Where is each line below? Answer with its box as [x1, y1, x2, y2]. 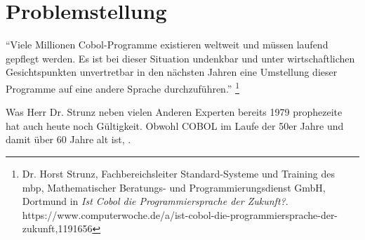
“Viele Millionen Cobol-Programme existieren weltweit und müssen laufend [6, 37, 328, 52]
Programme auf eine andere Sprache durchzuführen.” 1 [6, 79, 239, 95]
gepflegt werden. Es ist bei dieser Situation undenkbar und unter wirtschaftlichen [6, 51, 355, 65]
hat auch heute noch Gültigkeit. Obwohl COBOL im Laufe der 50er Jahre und [6, 118, 344, 133]
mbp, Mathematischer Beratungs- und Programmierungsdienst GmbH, [22, 180, 326, 194]
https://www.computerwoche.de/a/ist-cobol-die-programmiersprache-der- [22, 207, 338, 222]
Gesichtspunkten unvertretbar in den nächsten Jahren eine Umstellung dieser [6, 65, 338, 79]
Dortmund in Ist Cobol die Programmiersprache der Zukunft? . [22, 194, 288, 208]
